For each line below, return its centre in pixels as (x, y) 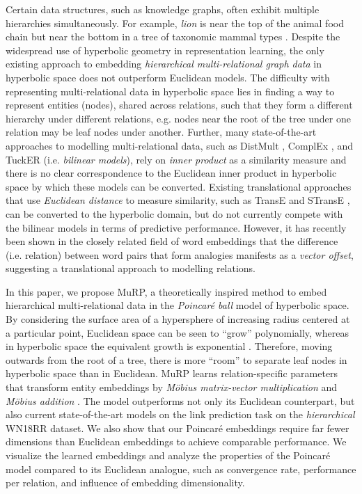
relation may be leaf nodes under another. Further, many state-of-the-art (161, 132)
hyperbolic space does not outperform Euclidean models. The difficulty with (168, 77)
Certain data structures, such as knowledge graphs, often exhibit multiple (163, 9)
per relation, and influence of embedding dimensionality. (125, 483)
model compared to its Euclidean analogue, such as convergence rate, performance (181, 469)
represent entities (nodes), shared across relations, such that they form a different (179, 105)
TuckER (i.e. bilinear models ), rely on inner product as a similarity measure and (176, 159)
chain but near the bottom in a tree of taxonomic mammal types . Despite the (173, 37)
